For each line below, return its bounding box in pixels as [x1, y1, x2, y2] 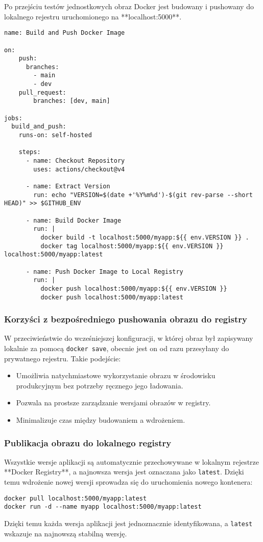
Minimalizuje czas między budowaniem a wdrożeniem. [16, 415, 185, 425]
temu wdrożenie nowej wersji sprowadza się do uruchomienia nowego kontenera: [4, 476, 253, 487]
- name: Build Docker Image [26, 216, 122, 224]
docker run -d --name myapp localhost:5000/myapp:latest [4, 503, 202, 511]
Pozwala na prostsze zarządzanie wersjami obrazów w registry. [16, 397, 211, 408]
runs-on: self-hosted [18, 132, 92, 139]
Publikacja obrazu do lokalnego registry [4, 436, 172, 449]
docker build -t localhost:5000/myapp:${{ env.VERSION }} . [40, 233, 249, 241]
